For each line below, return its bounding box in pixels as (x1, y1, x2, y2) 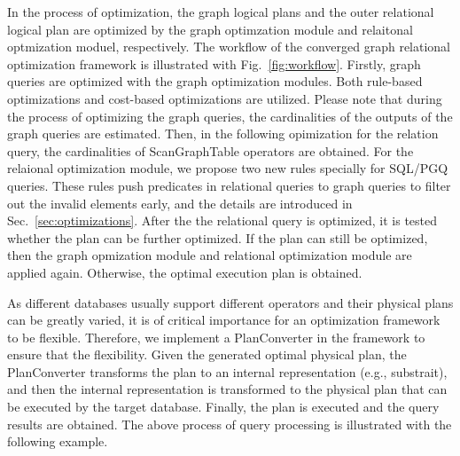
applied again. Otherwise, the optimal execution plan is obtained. (7, 263, 363, 281)
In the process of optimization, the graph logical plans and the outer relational (7, 3, 434, 20)
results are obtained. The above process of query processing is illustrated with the (7, 414, 452, 433)
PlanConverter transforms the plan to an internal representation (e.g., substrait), (7, 362, 448, 381)
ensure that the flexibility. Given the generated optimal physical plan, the (7, 345, 407, 364)
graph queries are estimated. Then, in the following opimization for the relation (7, 124, 439, 143)
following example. (7, 432, 108, 451)
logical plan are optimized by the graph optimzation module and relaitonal (7, 20, 413, 38)
